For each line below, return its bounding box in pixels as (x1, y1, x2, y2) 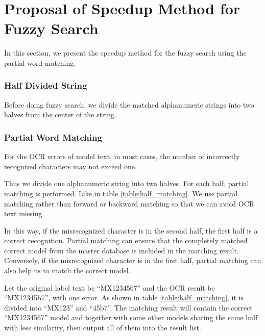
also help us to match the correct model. (4, 265, 131, 276)
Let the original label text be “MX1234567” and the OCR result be (4, 282, 215, 293)
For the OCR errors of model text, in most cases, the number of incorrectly (4, 151, 240, 162)
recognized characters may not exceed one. (4, 161, 137, 171)
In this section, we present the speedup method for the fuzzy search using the (4, 47, 247, 58)
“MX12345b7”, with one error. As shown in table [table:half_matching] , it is (4, 292, 244, 303)
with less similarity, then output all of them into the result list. (4, 322, 201, 333)
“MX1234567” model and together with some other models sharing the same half (4, 312, 258, 323)
